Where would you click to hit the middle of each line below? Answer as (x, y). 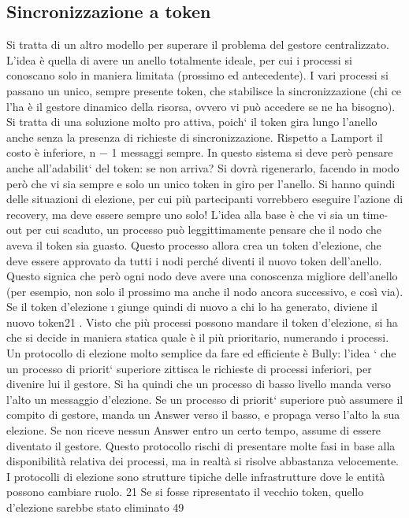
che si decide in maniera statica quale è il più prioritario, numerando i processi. (198, 337)
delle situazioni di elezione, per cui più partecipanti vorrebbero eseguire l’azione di (205, 199)
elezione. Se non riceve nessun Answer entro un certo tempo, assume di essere (194, 430)
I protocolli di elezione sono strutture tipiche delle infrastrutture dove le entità (196, 476)
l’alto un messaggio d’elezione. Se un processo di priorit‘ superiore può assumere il (205, 399)
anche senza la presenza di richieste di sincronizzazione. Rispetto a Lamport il (195, 137)
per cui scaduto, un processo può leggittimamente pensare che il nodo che (204, 229)
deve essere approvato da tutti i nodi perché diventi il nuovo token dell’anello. (194, 260)
